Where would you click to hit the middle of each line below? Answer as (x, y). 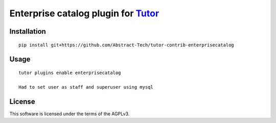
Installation (28, 31)
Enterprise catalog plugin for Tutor (84, 13)
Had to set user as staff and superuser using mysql (86, 87)
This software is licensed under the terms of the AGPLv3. (70, 114)
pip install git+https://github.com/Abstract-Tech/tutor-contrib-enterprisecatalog (126, 45)
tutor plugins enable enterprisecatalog (70, 72)
